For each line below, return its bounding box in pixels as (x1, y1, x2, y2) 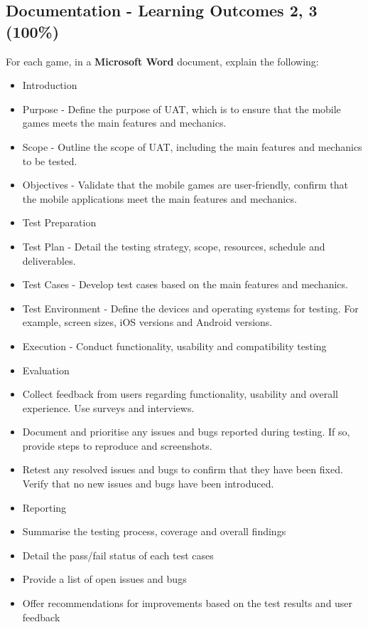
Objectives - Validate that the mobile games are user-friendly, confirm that (22, 177, 348, 192)
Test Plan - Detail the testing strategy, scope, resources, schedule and (22, 238, 325, 253)
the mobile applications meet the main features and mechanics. (22, 191, 297, 206)
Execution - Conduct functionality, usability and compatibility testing (22, 338, 327, 353)
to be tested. (22, 153, 77, 168)
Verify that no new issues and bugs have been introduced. (22, 476, 274, 491)
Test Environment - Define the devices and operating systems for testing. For (22, 300, 359, 315)
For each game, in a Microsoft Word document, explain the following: (6, 53, 319, 68)
